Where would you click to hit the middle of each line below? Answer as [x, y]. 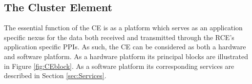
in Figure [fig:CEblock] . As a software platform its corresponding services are [119, 66]
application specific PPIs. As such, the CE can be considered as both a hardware [125, 47]
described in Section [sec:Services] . [55, 75]
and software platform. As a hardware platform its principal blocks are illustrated [126, 56]
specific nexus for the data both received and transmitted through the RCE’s [119, 37]
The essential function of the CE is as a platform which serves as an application [123, 28]
